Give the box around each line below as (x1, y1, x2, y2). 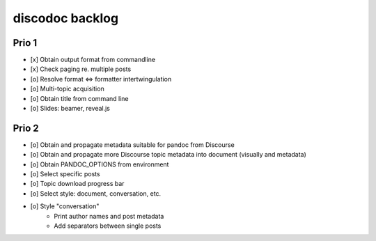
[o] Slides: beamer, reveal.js (30, 104, 111, 113)
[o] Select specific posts (30, 170, 100, 178)
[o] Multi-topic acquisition (30, 84, 104, 93)
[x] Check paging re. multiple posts (30, 65, 132, 73)
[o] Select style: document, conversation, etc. (30, 189, 162, 198)
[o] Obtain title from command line (30, 94, 129, 102)
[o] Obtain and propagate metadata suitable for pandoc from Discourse (30, 140, 235, 149)
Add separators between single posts (54, 221, 162, 230)
